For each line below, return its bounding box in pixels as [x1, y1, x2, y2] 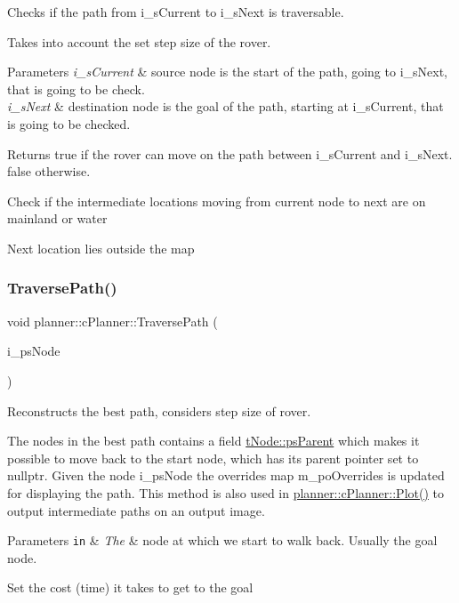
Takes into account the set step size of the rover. [7, 32, 271, 51]
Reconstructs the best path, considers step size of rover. [7, 401, 311, 420]
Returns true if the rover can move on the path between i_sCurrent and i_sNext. [7, 144, 453, 163]
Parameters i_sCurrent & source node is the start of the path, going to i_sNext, [7, 62, 447, 81]
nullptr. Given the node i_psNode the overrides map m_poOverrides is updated [7, 466, 445, 485]
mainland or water [7, 209, 108, 228]
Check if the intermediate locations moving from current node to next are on [7, 191, 426, 210]
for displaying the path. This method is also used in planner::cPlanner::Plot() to [7, 483, 444, 502]
